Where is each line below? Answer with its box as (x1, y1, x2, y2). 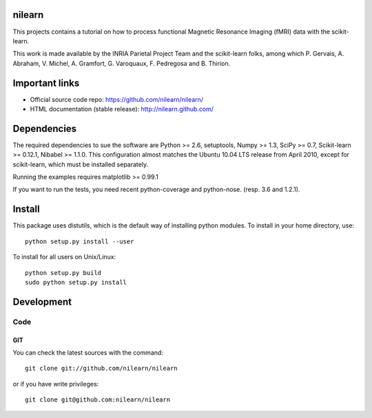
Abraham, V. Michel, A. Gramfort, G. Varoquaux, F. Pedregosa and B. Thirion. (12, 59, 231, 67)
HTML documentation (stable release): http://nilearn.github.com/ (30, 104, 214, 113)
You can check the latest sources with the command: (12, 348, 163, 357)
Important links (12, 77, 80, 89)
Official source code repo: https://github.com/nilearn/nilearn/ (30, 95, 203, 103)
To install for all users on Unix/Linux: (12, 253, 116, 261)
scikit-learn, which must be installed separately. (12, 160, 148, 168)
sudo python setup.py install (25, 278, 127, 286)
